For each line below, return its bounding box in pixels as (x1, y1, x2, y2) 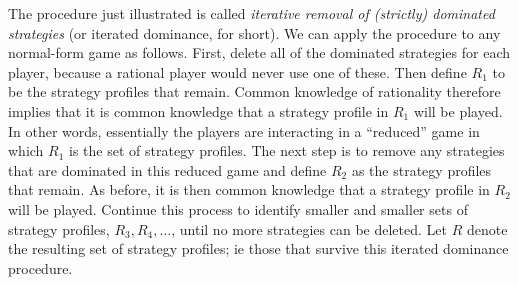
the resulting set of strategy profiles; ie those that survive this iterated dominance (8, 238, 509, 259)
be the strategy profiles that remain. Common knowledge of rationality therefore (8, 81, 501, 102)
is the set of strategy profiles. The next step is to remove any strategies (69, 140, 505, 161)
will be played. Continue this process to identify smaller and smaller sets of (8, 198, 468, 219)
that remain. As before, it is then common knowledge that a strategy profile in (8, 179, 490, 200)
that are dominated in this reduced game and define (8, 159, 327, 180)
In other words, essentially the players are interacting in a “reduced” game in (8, 120, 480, 141)
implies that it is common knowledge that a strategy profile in (8, 100, 389, 121)
